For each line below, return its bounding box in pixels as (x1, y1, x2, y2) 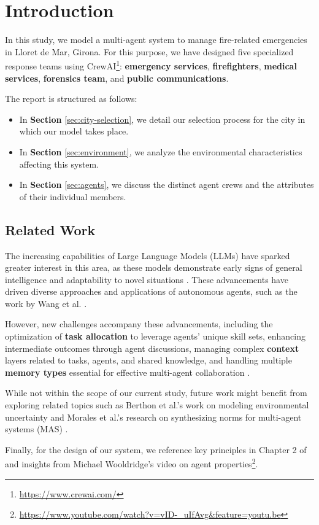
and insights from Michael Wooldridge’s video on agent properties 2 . (5, 456, 258, 470)
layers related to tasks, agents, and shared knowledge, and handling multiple (5, 354, 292, 367)
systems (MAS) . (5, 422, 68, 435)
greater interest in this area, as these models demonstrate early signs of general (5, 261, 302, 274)
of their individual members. (19, 190, 126, 203)
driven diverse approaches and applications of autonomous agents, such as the (5, 285, 298, 298)
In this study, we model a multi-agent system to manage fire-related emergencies (5, 33, 307, 46)
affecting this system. (19, 157, 99, 170)
